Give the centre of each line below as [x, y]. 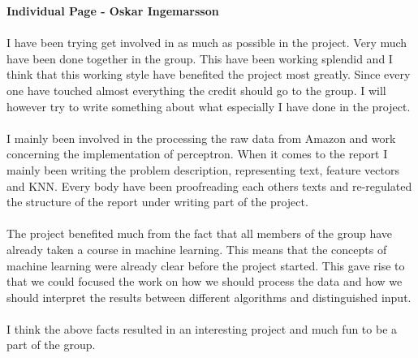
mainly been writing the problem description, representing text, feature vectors [203, 169]
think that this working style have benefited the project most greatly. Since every [209, 74]
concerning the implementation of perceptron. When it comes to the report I [197, 154]
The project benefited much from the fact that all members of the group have [200, 233]
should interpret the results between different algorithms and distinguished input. [209, 297]
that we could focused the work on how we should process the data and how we [205, 281]
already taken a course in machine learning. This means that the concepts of [197, 249]
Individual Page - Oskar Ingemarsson [113, 11]
